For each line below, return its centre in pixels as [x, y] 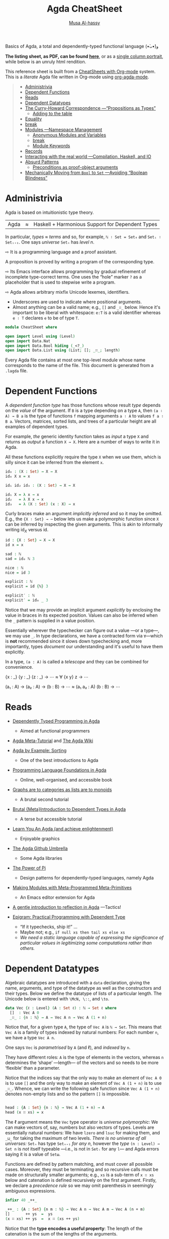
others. [27, 948]
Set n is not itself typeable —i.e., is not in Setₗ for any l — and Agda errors [82, 1149]
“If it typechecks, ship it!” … [49, 927]
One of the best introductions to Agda [59, 760]
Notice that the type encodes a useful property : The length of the [74, 1228]
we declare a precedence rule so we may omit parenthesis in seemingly [79, 1185]
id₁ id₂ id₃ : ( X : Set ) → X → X [40, 485]
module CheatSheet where [31, 327]
